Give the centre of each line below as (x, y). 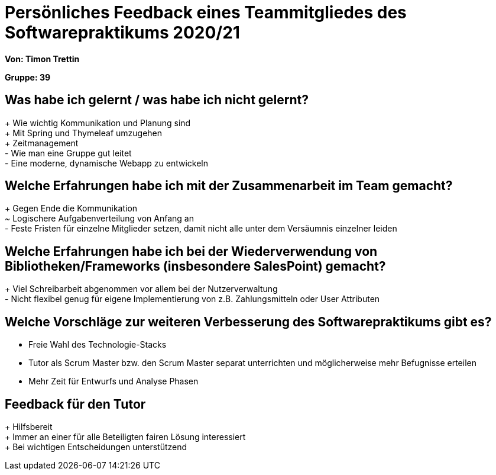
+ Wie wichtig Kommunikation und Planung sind (98, 123)
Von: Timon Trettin (42, 59)
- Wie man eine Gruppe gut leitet (68, 153)
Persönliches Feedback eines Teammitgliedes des (206, 12)
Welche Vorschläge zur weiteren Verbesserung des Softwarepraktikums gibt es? (248, 322)
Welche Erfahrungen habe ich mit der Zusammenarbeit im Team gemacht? (229, 186)
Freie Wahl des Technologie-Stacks (98, 345)
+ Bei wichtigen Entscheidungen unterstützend (96, 447)
